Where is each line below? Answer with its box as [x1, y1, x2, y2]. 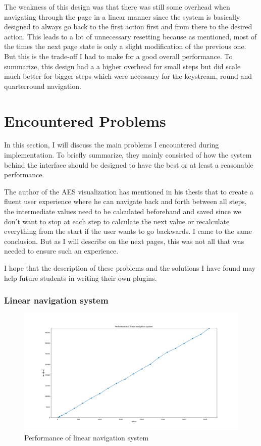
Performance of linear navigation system [24, 432, 149, 442]
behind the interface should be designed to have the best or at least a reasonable [4, 159, 253, 170]
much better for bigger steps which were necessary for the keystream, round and [4, 71, 252, 81]
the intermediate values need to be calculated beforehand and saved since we [4, 206, 241, 217]
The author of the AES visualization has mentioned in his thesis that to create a [4, 186, 253, 196]
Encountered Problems [4, 110, 166, 131]
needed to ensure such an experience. [4, 245, 119, 256]
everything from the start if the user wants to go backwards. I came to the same [4, 226, 252, 236]
